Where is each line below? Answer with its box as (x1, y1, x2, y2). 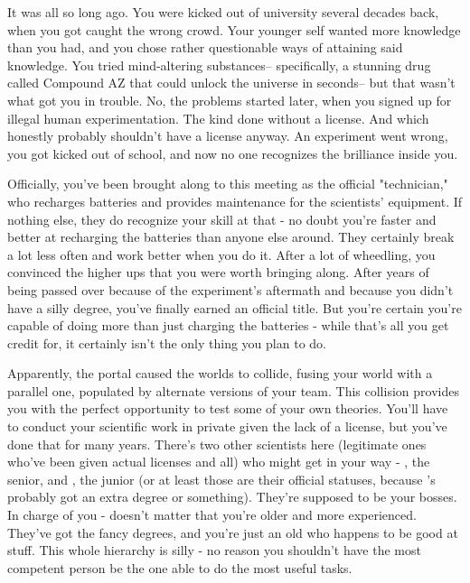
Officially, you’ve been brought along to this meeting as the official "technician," (7, 174, 448, 193)
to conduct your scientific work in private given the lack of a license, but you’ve (7, 417, 447, 436)
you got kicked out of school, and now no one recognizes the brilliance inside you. (7, 143, 458, 162)
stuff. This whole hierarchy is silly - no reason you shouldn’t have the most (7, 541, 421, 560)
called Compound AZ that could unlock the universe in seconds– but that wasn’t (7, 73, 456, 92)
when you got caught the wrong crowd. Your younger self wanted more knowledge (7, 20, 461, 39)
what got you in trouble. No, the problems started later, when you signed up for (7, 90, 452, 109)
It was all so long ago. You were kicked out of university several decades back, (7, 3, 439, 21)
